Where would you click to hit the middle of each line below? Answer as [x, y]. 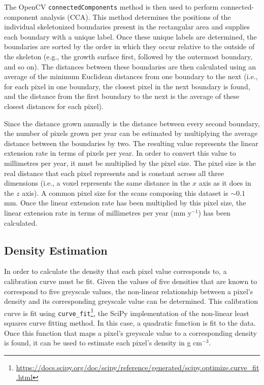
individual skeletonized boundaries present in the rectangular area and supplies [127, 27]
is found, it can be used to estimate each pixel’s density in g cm [103, 343]
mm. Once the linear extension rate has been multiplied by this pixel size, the [125, 203]
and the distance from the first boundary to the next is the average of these [122, 96]
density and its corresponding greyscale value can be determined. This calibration [131, 301]
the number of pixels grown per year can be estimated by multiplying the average [131, 133]
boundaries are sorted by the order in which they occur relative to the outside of [129, 46]
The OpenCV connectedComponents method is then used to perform [111, 7]
